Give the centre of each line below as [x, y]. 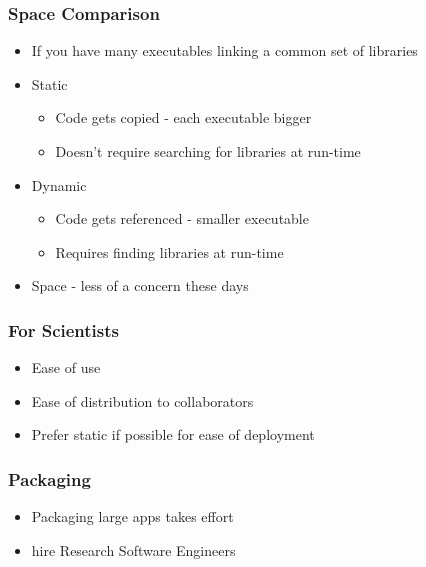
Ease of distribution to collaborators [142, 400]
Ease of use [66, 367]
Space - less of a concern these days [140, 285]
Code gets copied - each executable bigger [183, 117]
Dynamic [59, 184]
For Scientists [63, 329]
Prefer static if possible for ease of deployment [173, 434]
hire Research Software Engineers [133, 549]
